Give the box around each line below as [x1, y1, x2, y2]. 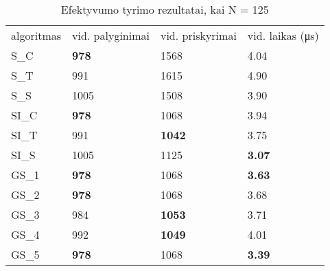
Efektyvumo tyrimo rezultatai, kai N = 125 [60, 1, 269, 17]
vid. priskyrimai [160, 27, 237, 43]
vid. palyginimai [72, 27, 150, 43]
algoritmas [11, 27, 62, 43]
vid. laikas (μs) [247, 27, 319, 43]
